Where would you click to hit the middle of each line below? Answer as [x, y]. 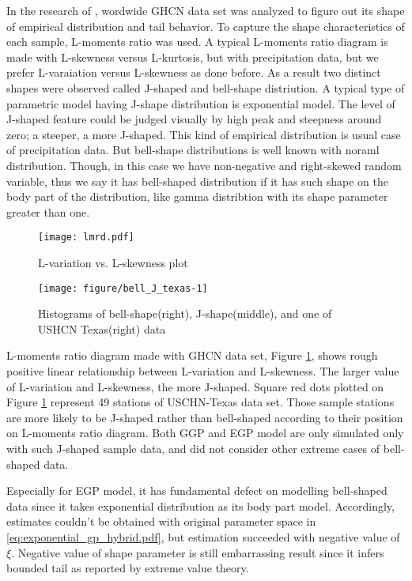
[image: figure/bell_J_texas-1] [123, 288]
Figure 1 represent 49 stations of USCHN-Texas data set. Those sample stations [200, 402]
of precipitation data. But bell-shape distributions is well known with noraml [193, 150]
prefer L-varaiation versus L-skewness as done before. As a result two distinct [194, 72]
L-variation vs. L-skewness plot [113, 262]
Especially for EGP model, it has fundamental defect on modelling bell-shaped [197, 490]
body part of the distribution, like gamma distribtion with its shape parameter [197, 196]
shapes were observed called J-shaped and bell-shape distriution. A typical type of [206, 87]
